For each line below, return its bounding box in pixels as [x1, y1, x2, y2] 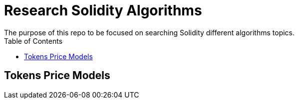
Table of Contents [4, 36, 63, 45]
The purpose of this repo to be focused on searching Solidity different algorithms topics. [4, 28, 295, 37]
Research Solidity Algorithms [4, 2, 202, 19]
